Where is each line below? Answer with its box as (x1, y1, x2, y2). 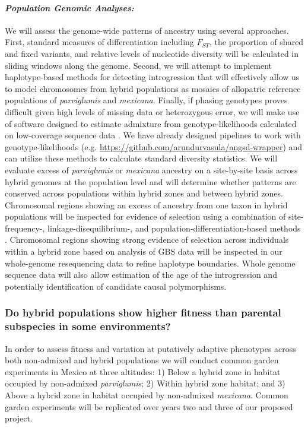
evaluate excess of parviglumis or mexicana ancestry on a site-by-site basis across (5, 163, 298, 176)
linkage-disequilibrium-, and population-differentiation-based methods (47, 221, 301, 234)
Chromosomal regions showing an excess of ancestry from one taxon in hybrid (5, 198, 288, 211)
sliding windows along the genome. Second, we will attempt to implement (5, 59, 272, 71)
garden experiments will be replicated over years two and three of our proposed (5, 400, 293, 413)
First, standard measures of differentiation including (5, 36, 194, 48)
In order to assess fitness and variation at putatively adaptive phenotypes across (5, 342, 296, 354)
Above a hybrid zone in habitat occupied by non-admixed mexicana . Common (5, 388, 288, 401)
